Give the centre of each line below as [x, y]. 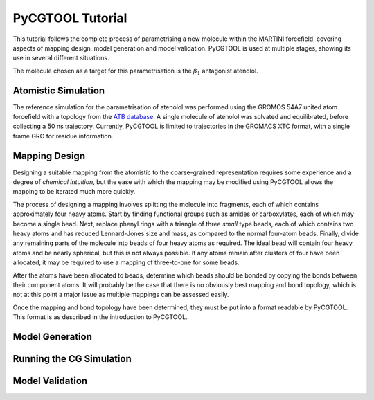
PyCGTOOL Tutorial [70, 18]
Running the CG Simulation [72, 359]
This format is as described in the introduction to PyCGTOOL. [100, 317]
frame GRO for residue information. [63, 136]
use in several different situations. [61, 58]
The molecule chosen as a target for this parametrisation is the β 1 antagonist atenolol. [136, 71]
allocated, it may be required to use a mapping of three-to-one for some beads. [126, 262]
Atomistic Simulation [59, 90]
